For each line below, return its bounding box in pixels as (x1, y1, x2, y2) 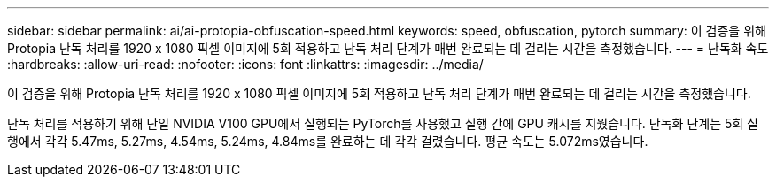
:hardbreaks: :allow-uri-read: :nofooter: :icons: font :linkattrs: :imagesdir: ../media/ (7, 57, 484, 72)
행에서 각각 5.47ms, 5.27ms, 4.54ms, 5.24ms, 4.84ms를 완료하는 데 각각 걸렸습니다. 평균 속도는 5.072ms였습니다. (7, 134, 648, 149)
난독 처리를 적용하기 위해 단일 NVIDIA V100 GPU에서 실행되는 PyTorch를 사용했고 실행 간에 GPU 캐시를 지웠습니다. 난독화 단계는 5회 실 (7, 116, 758, 131)
